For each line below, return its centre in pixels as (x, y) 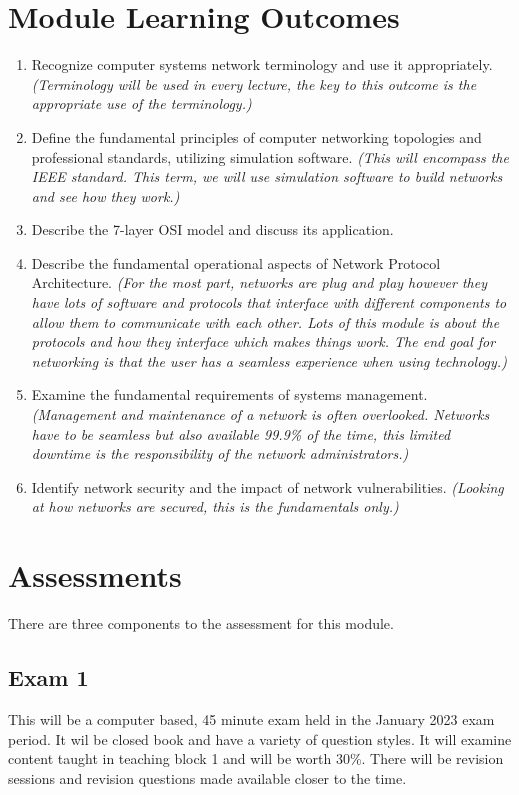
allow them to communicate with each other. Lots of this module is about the (265, 321)
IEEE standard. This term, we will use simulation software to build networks (267, 176)
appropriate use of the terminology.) (141, 103)
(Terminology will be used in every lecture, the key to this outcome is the (254, 83)
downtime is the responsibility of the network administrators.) (220, 453)
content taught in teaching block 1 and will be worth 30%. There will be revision (256, 758)
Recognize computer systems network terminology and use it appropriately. (262, 64)
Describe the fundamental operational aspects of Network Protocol (236, 262)
